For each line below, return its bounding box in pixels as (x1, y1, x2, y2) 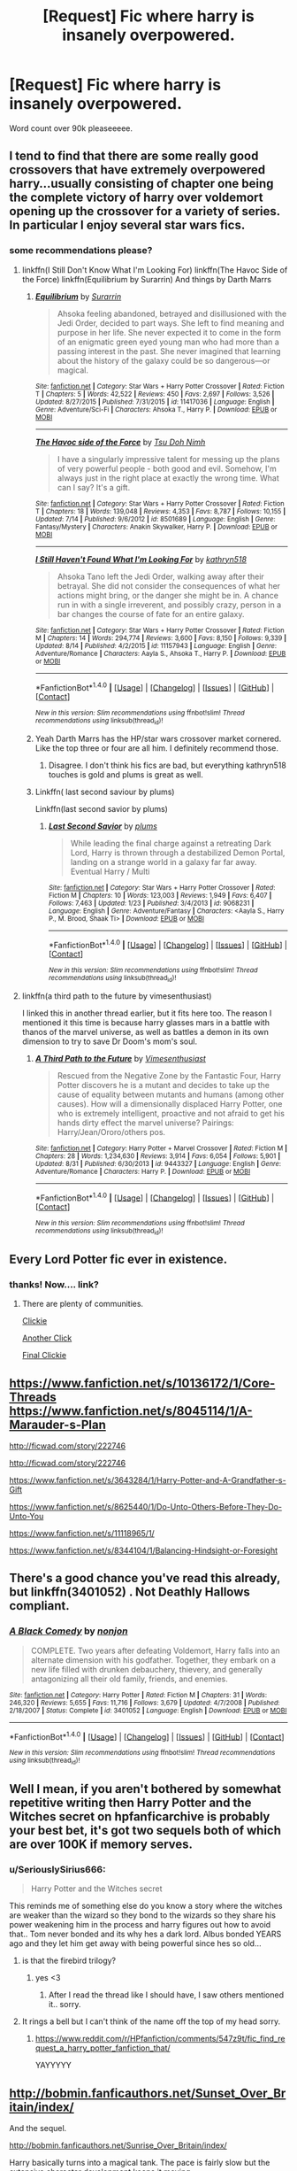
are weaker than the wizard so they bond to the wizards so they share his (9, 1910, 277, 1920)
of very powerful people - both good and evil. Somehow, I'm (57, 463, 277, 474)
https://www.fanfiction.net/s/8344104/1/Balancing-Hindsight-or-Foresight (9, 1545, 278, 1556)
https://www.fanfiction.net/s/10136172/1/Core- (9, 1375, 276, 1391)
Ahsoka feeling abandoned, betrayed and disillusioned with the (57, 308, 287, 319)
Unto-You (9, 1511, 44, 1522)
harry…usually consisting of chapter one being (9, 176, 274, 191)
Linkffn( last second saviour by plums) (34, 786, 175, 797)
